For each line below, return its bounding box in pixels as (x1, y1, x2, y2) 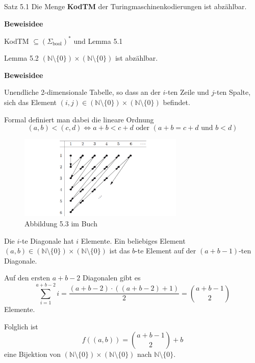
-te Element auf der (135, 245, 196, 256)
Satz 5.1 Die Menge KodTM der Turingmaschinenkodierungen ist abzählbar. (4, 1, 247, 11)
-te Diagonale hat (19, 235, 74, 246)
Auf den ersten (4, 272, 50, 283)
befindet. (163, 97, 190, 108)
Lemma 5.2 (4, 53, 39, 63)
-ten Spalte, (214, 87, 251, 97)
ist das (109, 245, 130, 256)
